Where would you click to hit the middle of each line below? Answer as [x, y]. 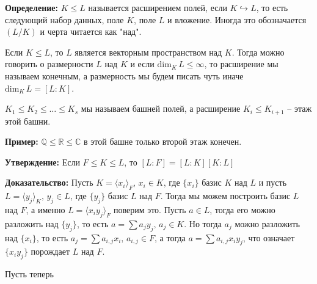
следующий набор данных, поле [64, 19]
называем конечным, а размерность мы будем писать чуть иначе [124, 75]
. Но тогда [203, 223]
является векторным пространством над [148, 52]
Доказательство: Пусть [49, 182]
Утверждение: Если [42, 162]
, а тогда [170, 237]
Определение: [31, 7]
